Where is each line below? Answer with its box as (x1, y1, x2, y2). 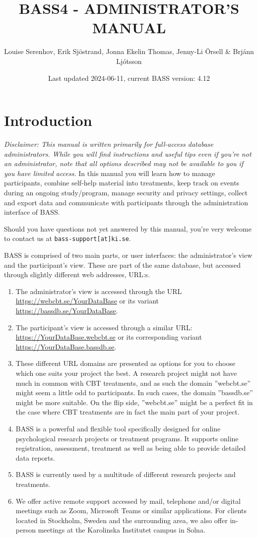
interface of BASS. (4, 207, 60, 217)
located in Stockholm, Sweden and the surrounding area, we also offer (15, 515, 228, 525)
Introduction (4, 110, 92, 130)
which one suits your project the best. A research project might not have (15, 367, 237, 378)
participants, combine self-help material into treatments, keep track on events (4, 178, 240, 188)
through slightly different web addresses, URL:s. (4, 269, 150, 280)
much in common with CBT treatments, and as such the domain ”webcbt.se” (15, 377, 251, 388)
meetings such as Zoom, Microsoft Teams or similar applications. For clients (15, 505, 247, 516)
